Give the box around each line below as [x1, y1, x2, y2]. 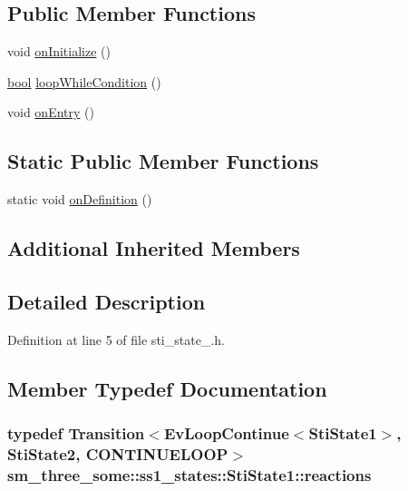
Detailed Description [7, 287, 206, 315]
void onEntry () [7, 103, 94, 122]
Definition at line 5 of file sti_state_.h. [7, 329, 225, 349]
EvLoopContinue [163, 422, 289, 445]
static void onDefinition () [7, 190, 152, 209]
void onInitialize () [7, 42, 111, 61]
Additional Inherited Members [7, 234, 300, 262]
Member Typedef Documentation [7, 374, 327, 402]
